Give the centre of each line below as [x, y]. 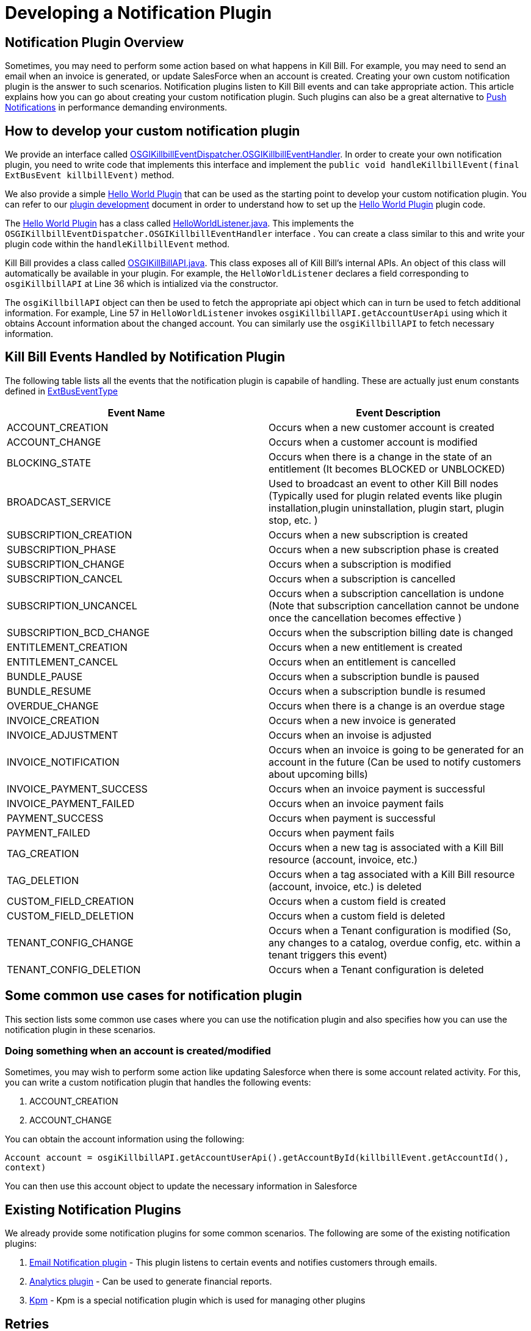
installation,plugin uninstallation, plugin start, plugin [386, 508]
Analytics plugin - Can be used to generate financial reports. [151, 1282]
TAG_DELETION [43, 880]
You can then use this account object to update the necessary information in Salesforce [181, 1186]
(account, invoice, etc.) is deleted [345, 886]
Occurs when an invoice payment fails [356, 803]
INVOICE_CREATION [53, 720]
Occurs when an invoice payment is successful [377, 789]
